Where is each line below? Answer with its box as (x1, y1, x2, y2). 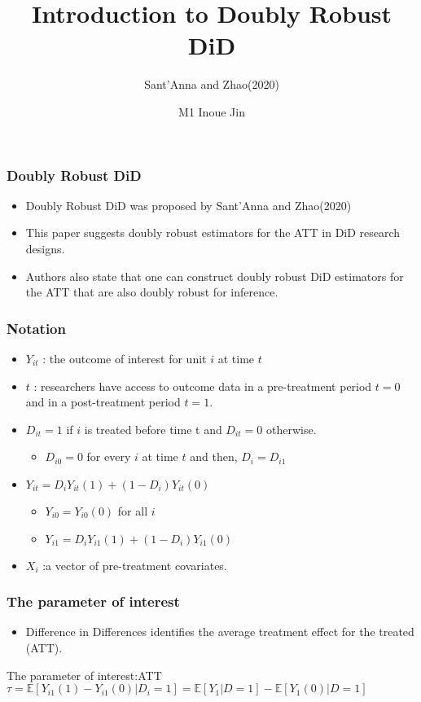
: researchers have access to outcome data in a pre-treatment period (33, 377, 372, 394)
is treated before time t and (84, 420, 222, 437)
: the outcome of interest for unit (42, 349, 207, 366)
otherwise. (265, 420, 317, 437)
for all (117, 502, 148, 519)
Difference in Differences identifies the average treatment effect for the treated (25, 623, 414, 640)
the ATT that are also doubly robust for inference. (25, 283, 278, 301)
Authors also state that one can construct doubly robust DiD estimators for (25, 267, 404, 284)
